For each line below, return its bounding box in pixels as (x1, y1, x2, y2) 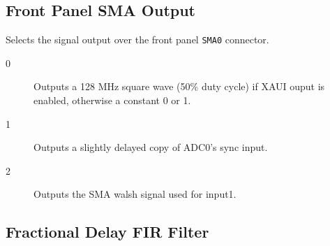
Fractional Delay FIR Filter (6, 221, 209, 243)
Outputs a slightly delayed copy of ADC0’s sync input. (33, 140, 268, 154)
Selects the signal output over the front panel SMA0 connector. (6, 32, 269, 47)
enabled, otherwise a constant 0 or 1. (33, 93, 191, 108)
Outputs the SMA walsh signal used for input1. (33, 187, 237, 201)
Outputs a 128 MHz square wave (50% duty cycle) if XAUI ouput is (33, 79, 325, 94)
